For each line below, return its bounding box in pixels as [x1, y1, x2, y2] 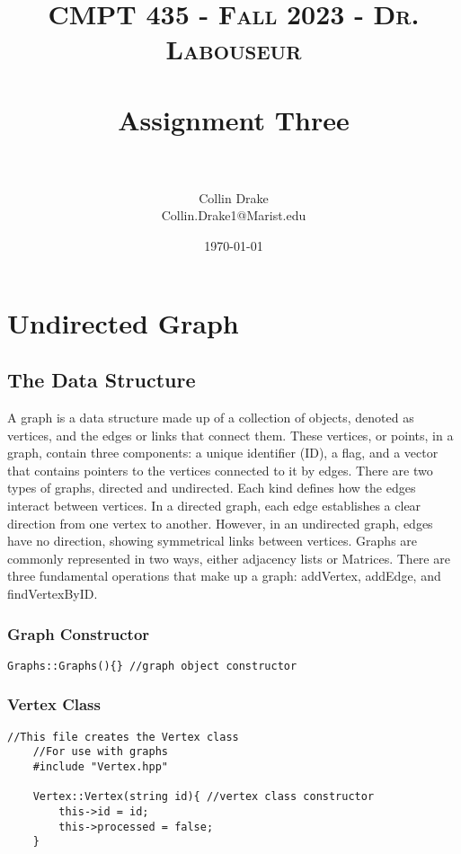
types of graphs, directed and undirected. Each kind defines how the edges [7, 478, 416, 497]
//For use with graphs [32, 745, 168, 759]
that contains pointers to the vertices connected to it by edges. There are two [7, 460, 433, 479]
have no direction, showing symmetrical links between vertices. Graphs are [7, 531, 418, 550]
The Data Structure [7, 366, 196, 394]
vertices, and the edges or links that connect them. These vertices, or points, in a [7, 425, 454, 444]
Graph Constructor [7, 622, 150, 645]
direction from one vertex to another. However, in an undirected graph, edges [7, 513, 433, 532]
